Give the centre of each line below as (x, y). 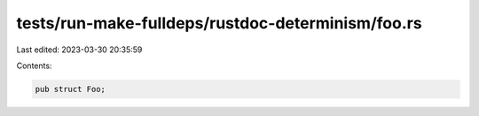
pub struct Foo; (71, 89)
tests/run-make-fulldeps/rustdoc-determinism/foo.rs (219, 23)
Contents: (34, 66)
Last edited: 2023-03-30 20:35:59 (79, 50)
